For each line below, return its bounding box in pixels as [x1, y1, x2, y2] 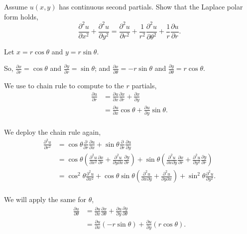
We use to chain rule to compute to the [4, 80, 124, 90]
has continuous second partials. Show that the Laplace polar [59, 1, 243, 11]
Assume [4, 1, 28, 11]
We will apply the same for [4, 194, 87, 205]
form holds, [4, 11, 38, 21]
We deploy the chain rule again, [4, 127, 101, 137]
